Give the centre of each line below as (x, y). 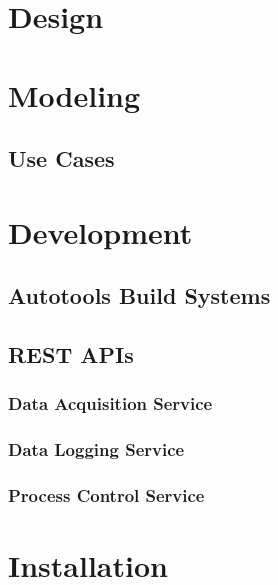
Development (100, 231)
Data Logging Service (96, 449)
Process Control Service (106, 495)
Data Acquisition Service (110, 403)
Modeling (74, 94)
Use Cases (61, 158)
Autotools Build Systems (139, 295)
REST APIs (71, 354)
